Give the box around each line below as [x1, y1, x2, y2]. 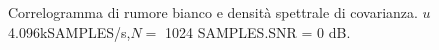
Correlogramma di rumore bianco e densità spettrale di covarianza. [8, 2, 418, 22]
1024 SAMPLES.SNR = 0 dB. [164, 21, 351, 42]
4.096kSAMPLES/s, [8, 21, 131, 42]
